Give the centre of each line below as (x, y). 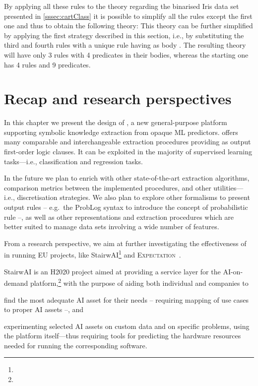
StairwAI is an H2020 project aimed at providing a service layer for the (112, 271)
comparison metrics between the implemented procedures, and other (108, 187)
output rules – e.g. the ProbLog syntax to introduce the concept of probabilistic (126, 207)
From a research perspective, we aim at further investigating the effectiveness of (125, 243)
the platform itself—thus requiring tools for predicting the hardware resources (123, 336)
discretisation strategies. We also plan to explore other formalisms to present (133, 197)
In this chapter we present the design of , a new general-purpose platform (116, 122)
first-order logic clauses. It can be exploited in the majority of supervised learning (128, 152)
